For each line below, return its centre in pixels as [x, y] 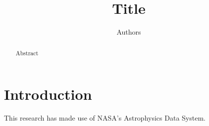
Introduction [48, 94]
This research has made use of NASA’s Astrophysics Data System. [105, 118]
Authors [129, 32]
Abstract [27, 53]
